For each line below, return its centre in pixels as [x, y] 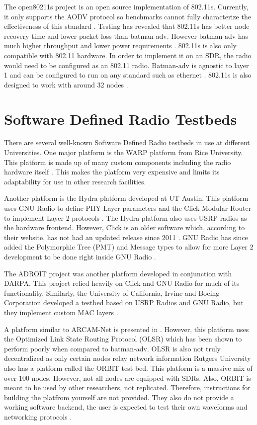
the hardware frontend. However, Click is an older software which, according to [125, 227]
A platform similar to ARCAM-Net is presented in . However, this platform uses [127, 329]
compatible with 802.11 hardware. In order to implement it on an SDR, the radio [128, 55]
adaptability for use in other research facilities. [75, 181]
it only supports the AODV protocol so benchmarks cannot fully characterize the [128, 16]
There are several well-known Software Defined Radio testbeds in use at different [127, 142]
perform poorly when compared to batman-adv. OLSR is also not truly [112, 348]
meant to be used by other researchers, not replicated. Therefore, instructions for [127, 387]
